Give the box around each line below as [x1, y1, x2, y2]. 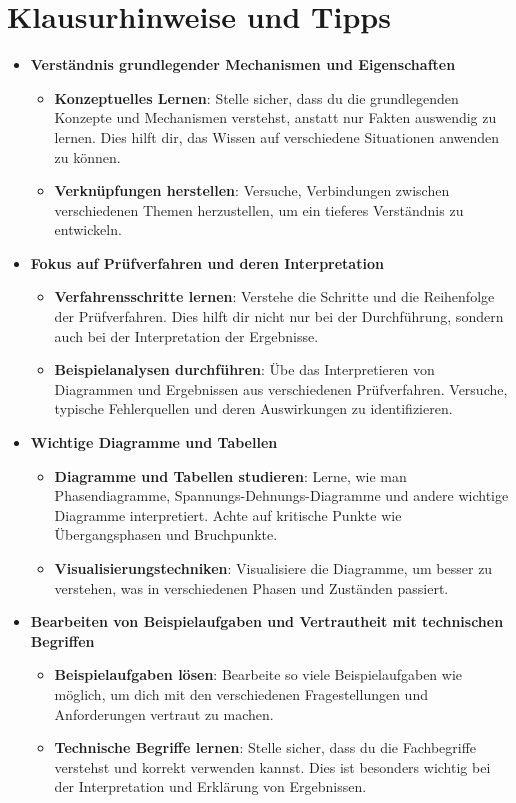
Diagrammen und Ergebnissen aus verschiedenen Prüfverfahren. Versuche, [54, 378, 508, 399]
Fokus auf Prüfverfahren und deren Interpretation [30, 252, 384, 273]
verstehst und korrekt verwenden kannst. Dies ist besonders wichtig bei [54, 756, 491, 777]
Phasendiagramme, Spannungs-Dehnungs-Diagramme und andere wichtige [54, 485, 509, 506]
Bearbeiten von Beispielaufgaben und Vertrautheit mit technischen [30, 611, 504, 632]
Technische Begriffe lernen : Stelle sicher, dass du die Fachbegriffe [54, 737, 477, 758]
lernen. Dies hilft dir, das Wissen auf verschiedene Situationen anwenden [54, 126, 500, 147]
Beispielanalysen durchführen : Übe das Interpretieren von [54, 359, 435, 380]
